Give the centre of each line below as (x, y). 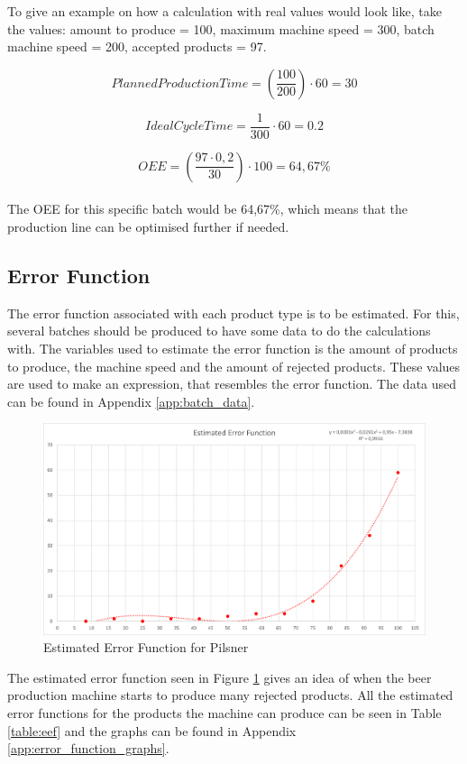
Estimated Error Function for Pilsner (146, 647)
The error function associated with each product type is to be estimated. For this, (233, 313)
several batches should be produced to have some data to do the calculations (219, 331)
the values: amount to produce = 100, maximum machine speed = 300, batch (221, 28)
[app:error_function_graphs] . (88, 748)
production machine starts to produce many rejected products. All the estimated (230, 695)
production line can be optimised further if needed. (148, 227)
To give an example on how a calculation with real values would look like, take (224, 11)
